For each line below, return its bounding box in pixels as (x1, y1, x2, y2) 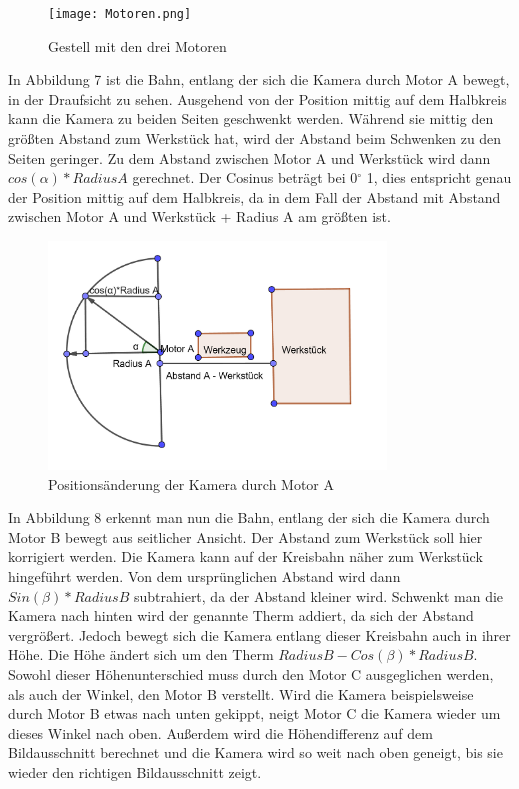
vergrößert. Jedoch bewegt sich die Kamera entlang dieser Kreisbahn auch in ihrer (8, 624, 511, 645)
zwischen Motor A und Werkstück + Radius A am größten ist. (8, 206, 391, 227)
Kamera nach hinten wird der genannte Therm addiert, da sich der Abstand (8, 605, 474, 626)
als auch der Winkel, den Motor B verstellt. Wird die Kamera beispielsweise (8, 683, 474, 704)
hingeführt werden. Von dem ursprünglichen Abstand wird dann (8, 566, 401, 587)
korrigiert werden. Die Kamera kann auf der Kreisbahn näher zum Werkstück (8, 546, 483, 567)
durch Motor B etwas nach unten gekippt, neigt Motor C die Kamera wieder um (8, 703, 501, 724)
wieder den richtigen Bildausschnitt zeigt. (8, 762, 262, 782)
